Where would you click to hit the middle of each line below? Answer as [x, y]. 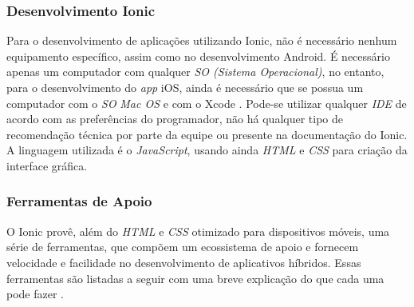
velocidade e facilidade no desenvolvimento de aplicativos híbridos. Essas [184, 262]
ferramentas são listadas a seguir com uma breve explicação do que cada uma [195, 278]
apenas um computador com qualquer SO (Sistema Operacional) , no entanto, [195, 72]
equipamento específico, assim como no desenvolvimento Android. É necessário [198, 56]
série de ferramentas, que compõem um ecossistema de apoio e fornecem [183, 247]
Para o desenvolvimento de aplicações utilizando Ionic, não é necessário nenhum [202, 40]
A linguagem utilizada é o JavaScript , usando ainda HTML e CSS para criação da [207, 150]
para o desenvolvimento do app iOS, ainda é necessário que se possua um [185, 87]
